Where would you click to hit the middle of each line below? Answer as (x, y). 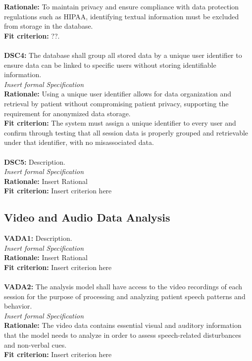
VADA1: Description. (38, 238)
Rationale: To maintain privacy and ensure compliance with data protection (122, 6)
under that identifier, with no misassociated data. (79, 142)
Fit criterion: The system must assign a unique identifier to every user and (120, 123)
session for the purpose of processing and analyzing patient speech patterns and (125, 296)
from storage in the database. (49, 26)
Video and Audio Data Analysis (87, 217)
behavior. (18, 306)
